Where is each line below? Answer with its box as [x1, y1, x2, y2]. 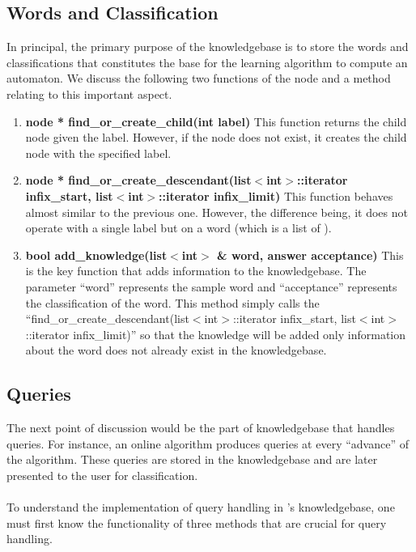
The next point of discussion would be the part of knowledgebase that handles [6, 419, 395, 436]
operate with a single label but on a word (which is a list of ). [25, 219, 332, 236]
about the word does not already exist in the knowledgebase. [25, 342, 327, 359]
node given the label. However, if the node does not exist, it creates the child [25, 129, 407, 146]
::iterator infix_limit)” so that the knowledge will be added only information [25, 325, 406, 342]
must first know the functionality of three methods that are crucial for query [6, 514, 387, 531]
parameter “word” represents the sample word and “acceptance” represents [25, 278, 397, 295]
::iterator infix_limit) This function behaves [159, 187, 393, 204]
